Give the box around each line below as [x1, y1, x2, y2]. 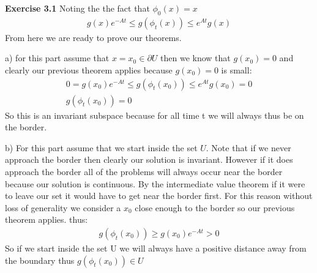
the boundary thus [5, 253, 75, 266]
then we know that [160, 51, 231, 64]
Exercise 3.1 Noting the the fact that [5, 2, 150, 14]
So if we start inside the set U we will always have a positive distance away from [5, 242, 307, 255]
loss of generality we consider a [5, 201, 121, 214]
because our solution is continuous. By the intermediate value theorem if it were [5, 177, 305, 190]
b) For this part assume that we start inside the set [5, 141, 198, 154]
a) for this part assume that [5, 51, 110, 64]
